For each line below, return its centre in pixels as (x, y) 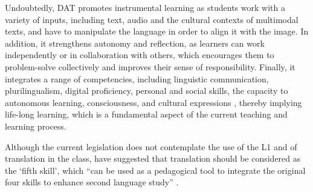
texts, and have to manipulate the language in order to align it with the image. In (157, 31)
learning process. (36, 126)
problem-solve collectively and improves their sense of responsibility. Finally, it (150, 66)
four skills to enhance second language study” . (92, 182)
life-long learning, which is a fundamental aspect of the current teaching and (146, 114)
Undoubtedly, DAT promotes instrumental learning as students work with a (145, 7)
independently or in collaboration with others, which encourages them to (140, 55)
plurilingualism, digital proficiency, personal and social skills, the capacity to (147, 91)
